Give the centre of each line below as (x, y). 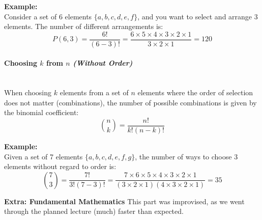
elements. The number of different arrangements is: (84, 26)
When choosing (28, 92)
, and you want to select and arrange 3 (198, 16)
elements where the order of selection (195, 92)
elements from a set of (94, 92)
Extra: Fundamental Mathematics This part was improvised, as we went (124, 201)
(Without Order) (103, 63)
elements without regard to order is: (60, 166)
